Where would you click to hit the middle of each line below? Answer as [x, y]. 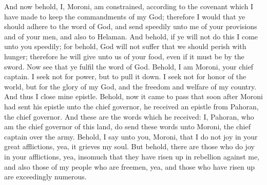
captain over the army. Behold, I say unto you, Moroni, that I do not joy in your [131, 136]
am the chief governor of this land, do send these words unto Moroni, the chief [127, 126]
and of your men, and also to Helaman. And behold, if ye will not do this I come [131, 36]
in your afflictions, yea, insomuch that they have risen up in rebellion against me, [132, 156]
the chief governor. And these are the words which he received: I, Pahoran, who [129, 116]
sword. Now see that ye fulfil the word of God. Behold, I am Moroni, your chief [129, 66]
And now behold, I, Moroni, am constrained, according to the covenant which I [129, 6]
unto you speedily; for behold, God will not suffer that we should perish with [125, 46]
